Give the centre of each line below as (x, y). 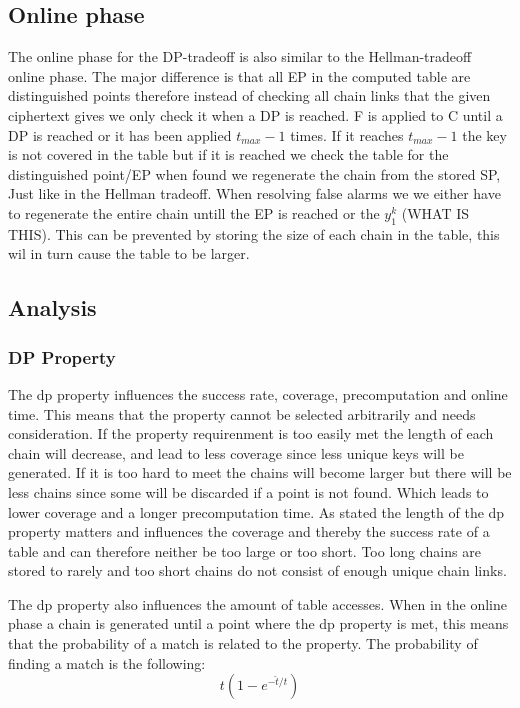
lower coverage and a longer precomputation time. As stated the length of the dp (256, 511)
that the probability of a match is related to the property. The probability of (243, 643)
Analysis (52, 307)
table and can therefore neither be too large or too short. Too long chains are (244, 550)
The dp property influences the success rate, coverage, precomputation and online (258, 393)
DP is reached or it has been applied (120, 134)
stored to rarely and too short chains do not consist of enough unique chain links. (257, 570)
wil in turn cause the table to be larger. (129, 253)
